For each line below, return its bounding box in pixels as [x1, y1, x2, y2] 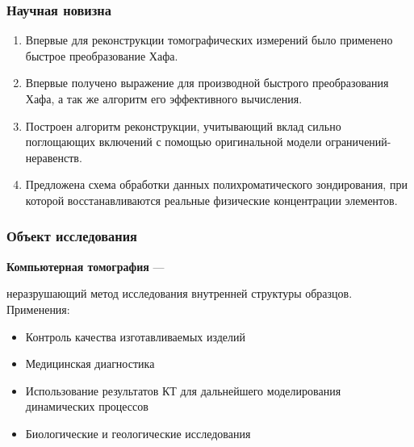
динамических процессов [25, 398, 148, 415]
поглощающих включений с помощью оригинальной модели [25, 133, 322, 150]
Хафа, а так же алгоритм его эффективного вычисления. [25, 90, 303, 107]
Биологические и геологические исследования [25, 424, 251, 441]
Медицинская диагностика [25, 355, 155, 372]
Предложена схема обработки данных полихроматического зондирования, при [25, 176, 408, 193]
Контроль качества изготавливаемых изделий [25, 328, 246, 345]
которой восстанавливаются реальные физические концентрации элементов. [25, 191, 398, 208]
